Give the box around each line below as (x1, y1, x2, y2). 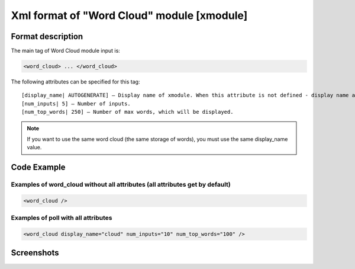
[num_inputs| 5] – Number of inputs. (21, 100, 131, 107)
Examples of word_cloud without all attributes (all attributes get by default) (11, 181, 231, 189)
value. (27, 144, 42, 151)
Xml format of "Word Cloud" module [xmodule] (11, 9, 248, 22)
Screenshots (11, 248, 59, 258)
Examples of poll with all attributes (11, 214, 112, 222)
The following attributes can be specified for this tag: (11, 78, 140, 85)
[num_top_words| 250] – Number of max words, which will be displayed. (21, 108, 234, 116)
